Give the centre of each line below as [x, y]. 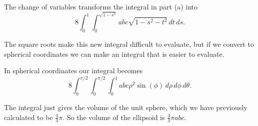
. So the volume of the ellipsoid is [114, 117]
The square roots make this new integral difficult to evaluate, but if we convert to [129, 44]
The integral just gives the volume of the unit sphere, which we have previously [126, 107]
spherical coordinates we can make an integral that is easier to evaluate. [114, 54]
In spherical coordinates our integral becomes [73, 70]
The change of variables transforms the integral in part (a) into [101, 6]
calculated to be [28, 117]
